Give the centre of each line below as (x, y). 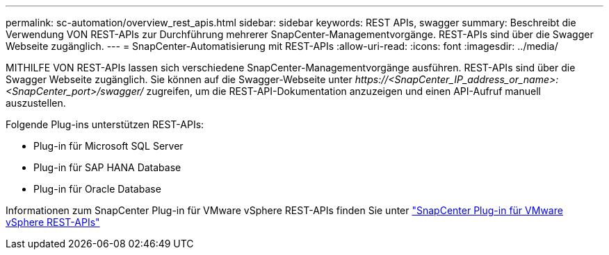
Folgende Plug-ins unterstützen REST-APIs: (105, 124)
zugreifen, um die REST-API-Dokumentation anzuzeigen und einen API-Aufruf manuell (343, 91)
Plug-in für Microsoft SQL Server (108, 146)
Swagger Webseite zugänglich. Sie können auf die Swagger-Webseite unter (179, 79)
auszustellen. (36, 103)
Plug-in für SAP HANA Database (107, 167)
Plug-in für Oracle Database (97, 189)
